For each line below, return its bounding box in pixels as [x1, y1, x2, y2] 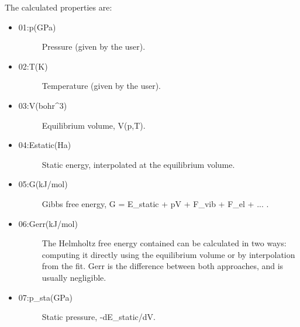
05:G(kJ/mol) [18, 178, 68, 190]
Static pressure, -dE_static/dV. [42, 311, 156, 323]
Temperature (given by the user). [42, 80, 161, 92]
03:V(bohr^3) [18, 99, 67, 111]
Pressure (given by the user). [42, 40, 146, 53]
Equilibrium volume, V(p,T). [42, 119, 146, 131]
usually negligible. [42, 271, 106, 283]
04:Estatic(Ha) [18, 139, 71, 151]
